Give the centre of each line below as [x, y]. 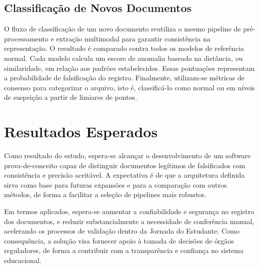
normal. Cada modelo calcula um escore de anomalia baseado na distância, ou [123, 58]
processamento [26, 38]
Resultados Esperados [81, 132]
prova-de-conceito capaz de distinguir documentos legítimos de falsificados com [125, 165]
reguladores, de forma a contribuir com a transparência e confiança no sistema [124, 250]
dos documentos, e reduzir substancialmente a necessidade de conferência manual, [129, 221]
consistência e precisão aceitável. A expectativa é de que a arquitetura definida [124, 175]
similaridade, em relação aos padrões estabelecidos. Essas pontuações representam [129, 68]
